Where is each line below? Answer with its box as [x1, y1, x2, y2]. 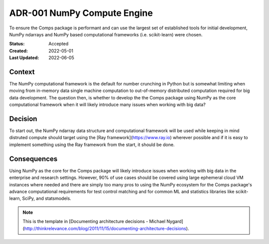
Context [9, 68, 35, 76]
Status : [9, 41, 25, 47]
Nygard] [166, 219, 184, 225]
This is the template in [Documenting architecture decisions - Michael [22, 219, 166, 225]
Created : [9, 48, 28, 54]
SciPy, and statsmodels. [22, 195, 72, 201]
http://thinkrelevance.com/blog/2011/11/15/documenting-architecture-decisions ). [24, 225, 189, 231]
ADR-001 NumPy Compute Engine [9, 7, 153, 18]
